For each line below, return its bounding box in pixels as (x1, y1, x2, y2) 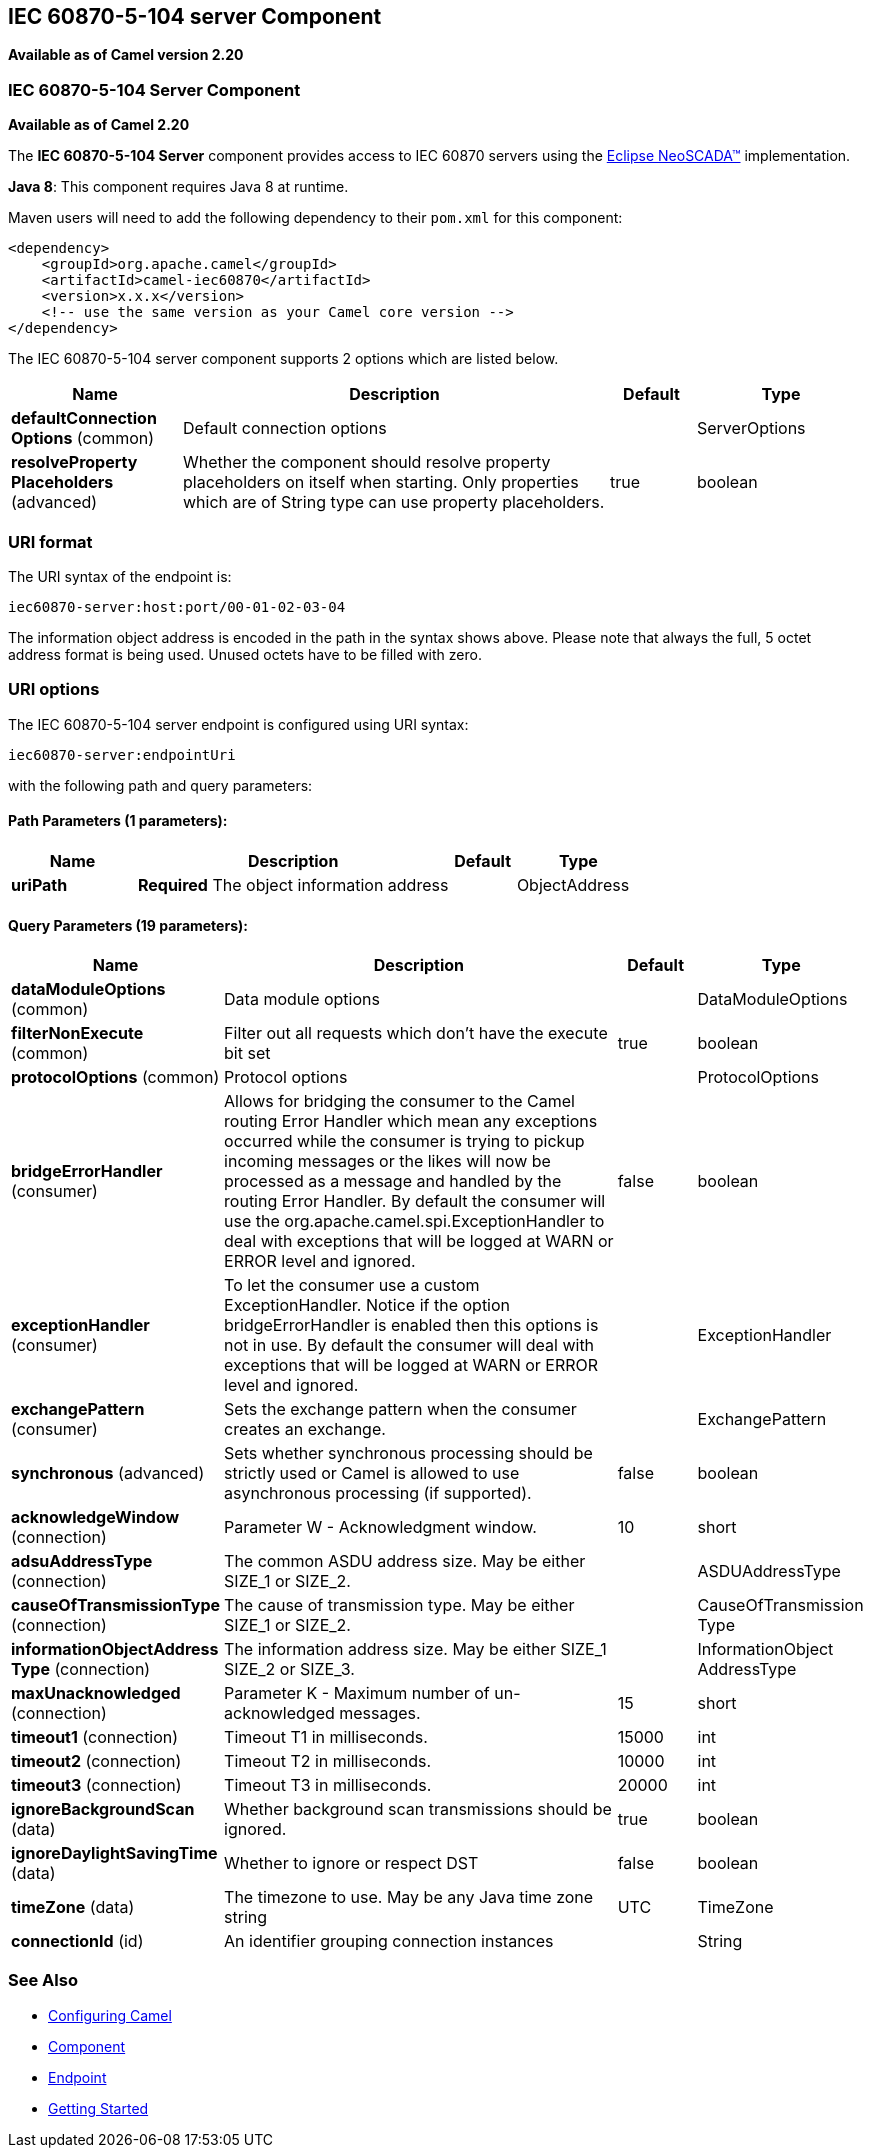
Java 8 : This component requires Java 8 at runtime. (8, 178, 349, 196)
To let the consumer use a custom (224, 1275, 480, 1296)
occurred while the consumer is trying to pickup (224, 1131, 585, 1152)
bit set (224, 1043, 271, 1064)
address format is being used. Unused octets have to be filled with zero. (8, 645, 482, 663)
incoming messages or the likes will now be (224, 1151, 551, 1172)
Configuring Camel (48, 2006, 172, 2024)
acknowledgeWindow (11, 1507, 180, 1528)
